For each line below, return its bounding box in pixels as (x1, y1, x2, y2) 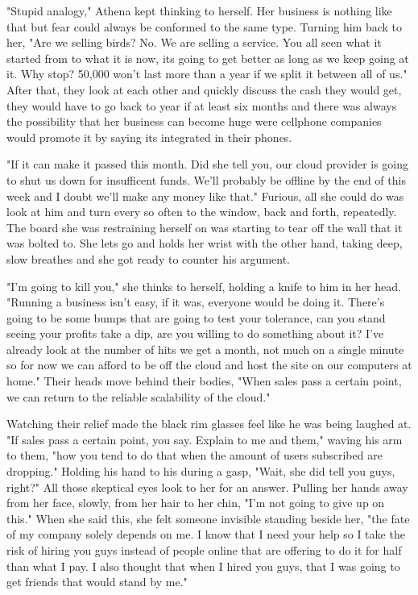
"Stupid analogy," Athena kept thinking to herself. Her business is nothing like (6, 2, 392, 19)
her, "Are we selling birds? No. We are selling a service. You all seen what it (6, 34, 382, 51)
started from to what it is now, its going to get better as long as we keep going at (6, 49, 409, 66)
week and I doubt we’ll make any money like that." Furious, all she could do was (6, 187, 404, 204)
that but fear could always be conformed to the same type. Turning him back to (6, 18, 403, 35)
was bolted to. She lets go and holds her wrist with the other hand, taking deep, (6, 235, 403, 252)
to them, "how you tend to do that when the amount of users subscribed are (6, 447, 383, 464)
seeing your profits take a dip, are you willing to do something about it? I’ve (6, 325, 384, 342)
